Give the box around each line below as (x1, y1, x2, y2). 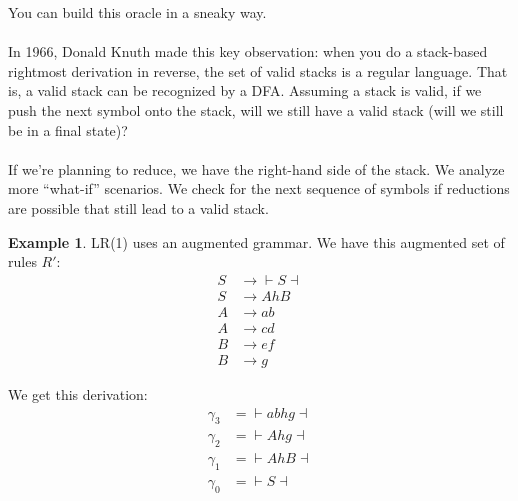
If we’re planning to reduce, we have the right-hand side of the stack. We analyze (8, 158, 505, 179)
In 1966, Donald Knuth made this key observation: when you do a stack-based (8, 41, 488, 62)
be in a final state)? (8, 119, 128, 140)
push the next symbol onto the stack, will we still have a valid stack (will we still (8, 99, 504, 120)
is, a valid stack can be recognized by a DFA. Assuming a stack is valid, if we (8, 80, 482, 101)
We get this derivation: (8, 383, 148, 404)
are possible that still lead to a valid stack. (8, 197, 269, 218)
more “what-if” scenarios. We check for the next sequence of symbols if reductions (8, 178, 510, 199)
